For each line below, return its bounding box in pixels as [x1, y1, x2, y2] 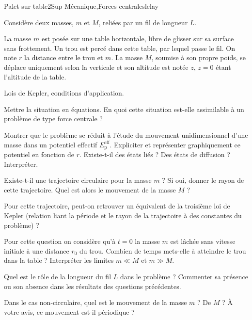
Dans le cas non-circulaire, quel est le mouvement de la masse [4, 297, 187, 307]
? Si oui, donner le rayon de [162, 175, 244, 185]
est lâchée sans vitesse [170, 236, 236, 246]
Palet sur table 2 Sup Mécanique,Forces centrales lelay [4, 1, 158, 11]
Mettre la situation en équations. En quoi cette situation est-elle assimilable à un [4, 104, 244, 114]
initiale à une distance [4, 245, 69, 256]
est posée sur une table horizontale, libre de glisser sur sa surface [41, 33, 234, 44]
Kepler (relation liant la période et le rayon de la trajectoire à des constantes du [4, 210, 242, 220]
